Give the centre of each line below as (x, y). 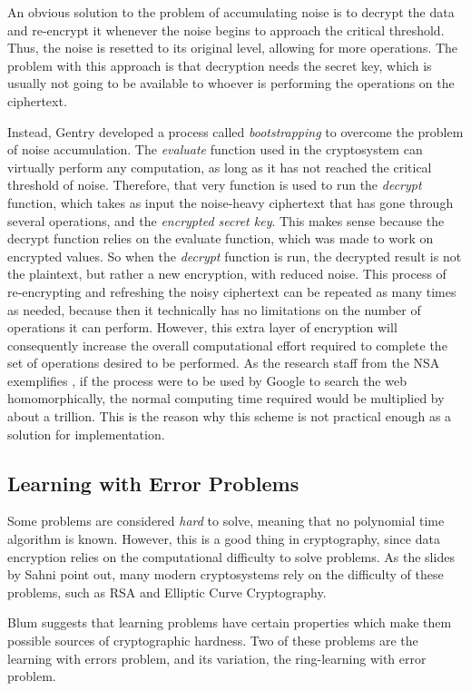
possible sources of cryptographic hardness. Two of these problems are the (213, 641)
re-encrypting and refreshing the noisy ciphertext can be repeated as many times (232, 291)
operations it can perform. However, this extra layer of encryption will (202, 327)
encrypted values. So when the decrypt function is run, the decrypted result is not (235, 256)
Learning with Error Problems (153, 483)
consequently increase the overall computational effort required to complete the (227, 345)
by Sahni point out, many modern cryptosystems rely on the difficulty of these (226, 574)
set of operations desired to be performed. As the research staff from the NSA (224, 363)
